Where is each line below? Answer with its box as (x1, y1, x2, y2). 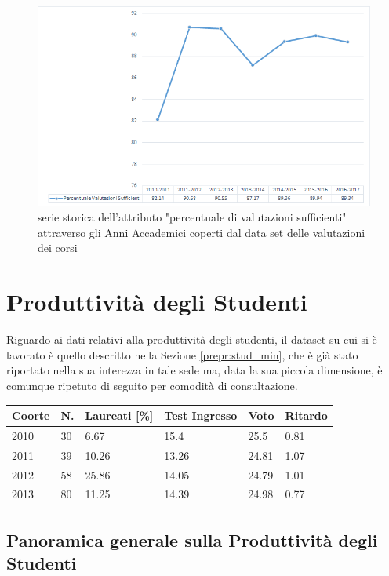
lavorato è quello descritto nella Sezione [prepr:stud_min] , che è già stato (6, 346, 358, 363)
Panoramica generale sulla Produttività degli (6, 527, 378, 552)
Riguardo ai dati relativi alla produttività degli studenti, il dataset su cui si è (6, 331, 377, 348)
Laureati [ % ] (85, 407, 154, 423)
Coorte (12, 407, 50, 423)
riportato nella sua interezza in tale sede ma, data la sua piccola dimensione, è (6, 362, 383, 378)
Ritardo (285, 407, 328, 423)
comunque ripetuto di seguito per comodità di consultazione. (6, 377, 298, 393)
